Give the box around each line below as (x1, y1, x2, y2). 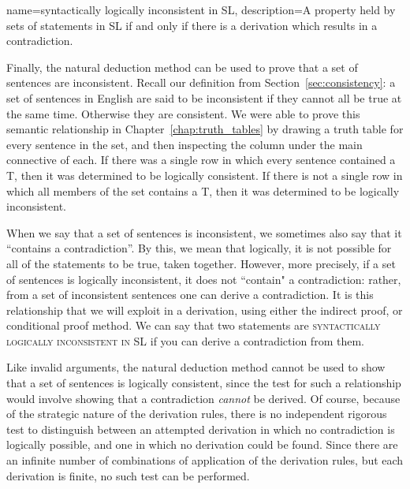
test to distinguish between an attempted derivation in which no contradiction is (6, 420, 395, 437)
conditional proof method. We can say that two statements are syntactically (6, 317, 381, 334)
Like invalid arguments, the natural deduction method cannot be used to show (6, 359, 386, 375)
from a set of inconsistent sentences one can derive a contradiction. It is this (6, 286, 374, 303)
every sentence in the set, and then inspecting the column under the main (6, 136, 363, 152)
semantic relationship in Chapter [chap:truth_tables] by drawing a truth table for (6, 121, 404, 137)
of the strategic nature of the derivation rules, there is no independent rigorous (6, 405, 387, 422)
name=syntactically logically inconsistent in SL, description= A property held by (6, 2, 396, 17)
